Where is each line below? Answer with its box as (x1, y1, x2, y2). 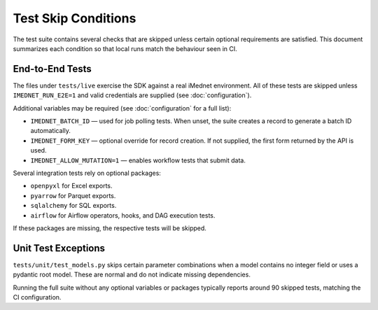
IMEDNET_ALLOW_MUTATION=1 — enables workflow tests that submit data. (30, 156, 246, 164)
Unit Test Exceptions (13, 242, 105, 254)
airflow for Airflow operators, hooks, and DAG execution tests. (30, 211, 216, 220)
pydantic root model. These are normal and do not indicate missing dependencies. (13, 270, 251, 279)
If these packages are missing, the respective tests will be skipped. (13, 224, 206, 232)
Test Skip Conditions (13, 10, 136, 26)
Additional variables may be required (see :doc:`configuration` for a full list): (13, 104, 232, 112)
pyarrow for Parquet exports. (30, 191, 116, 199)
